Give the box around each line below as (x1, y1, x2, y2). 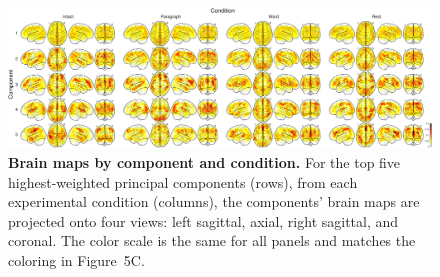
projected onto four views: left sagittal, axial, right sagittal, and (8, 210, 399, 231)
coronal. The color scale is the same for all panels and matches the (8, 230, 416, 251)
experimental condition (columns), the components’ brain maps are (8, 191, 420, 212)
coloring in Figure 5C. (8, 249, 145, 270)
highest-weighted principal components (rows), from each (8, 171, 358, 192)
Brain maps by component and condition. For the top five (8, 151, 401, 172)
